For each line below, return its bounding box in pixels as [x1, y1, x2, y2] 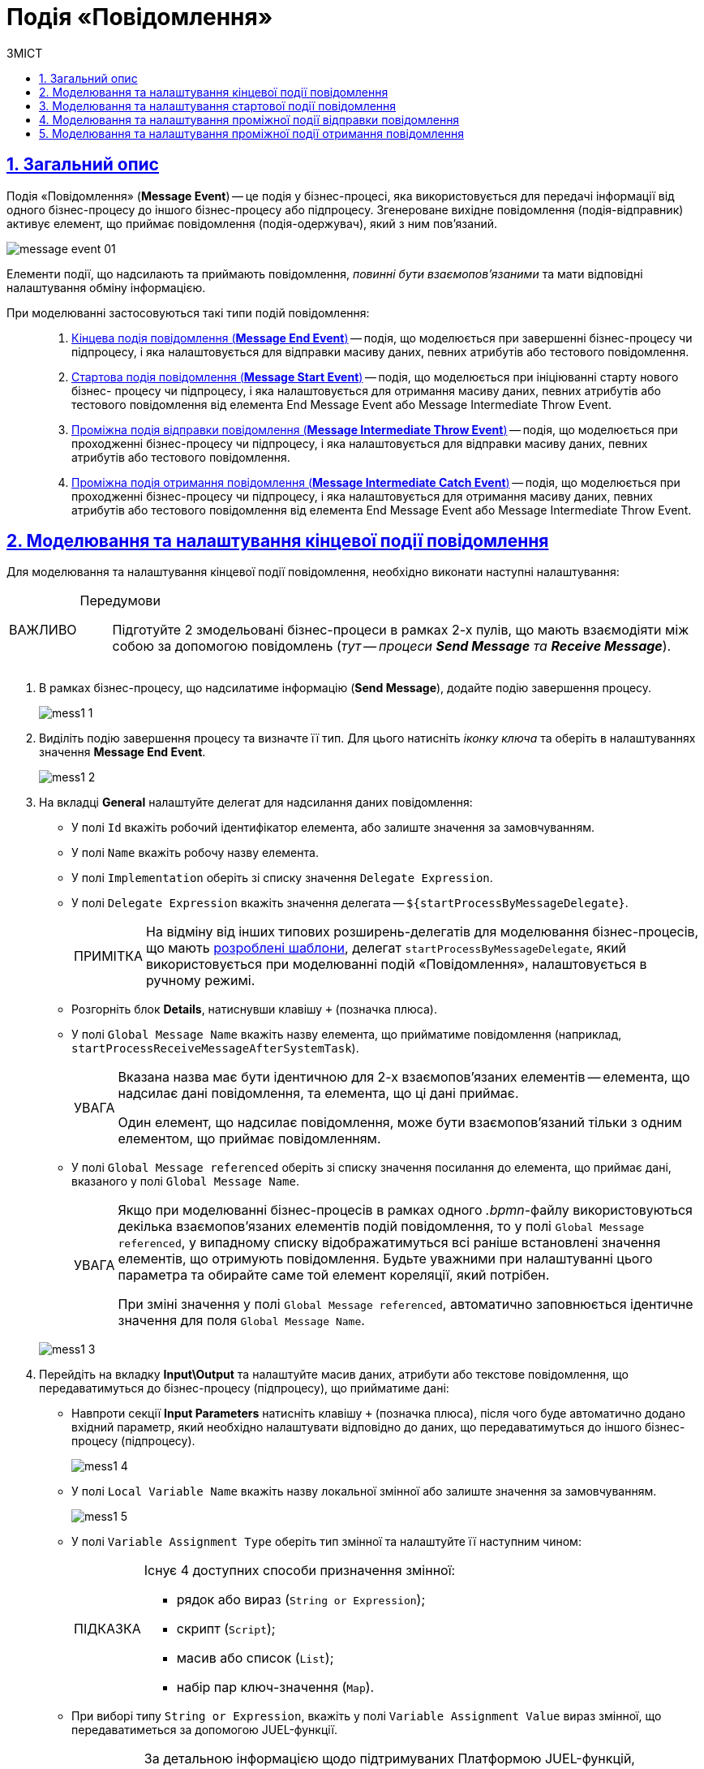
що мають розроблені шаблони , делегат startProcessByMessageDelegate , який [146, 940, 627, 957]
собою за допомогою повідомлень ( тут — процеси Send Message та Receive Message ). [112, 638, 672, 655]
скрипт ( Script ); [176, 1621, 276, 1638]
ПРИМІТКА [74, 948, 144, 965]
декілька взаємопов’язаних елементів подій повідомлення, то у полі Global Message [118, 1218, 645, 1235]
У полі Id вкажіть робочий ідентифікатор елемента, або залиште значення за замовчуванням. [71, 820, 595, 835]
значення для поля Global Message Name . [118, 1312, 365, 1329]
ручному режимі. [146, 972, 255, 989]
